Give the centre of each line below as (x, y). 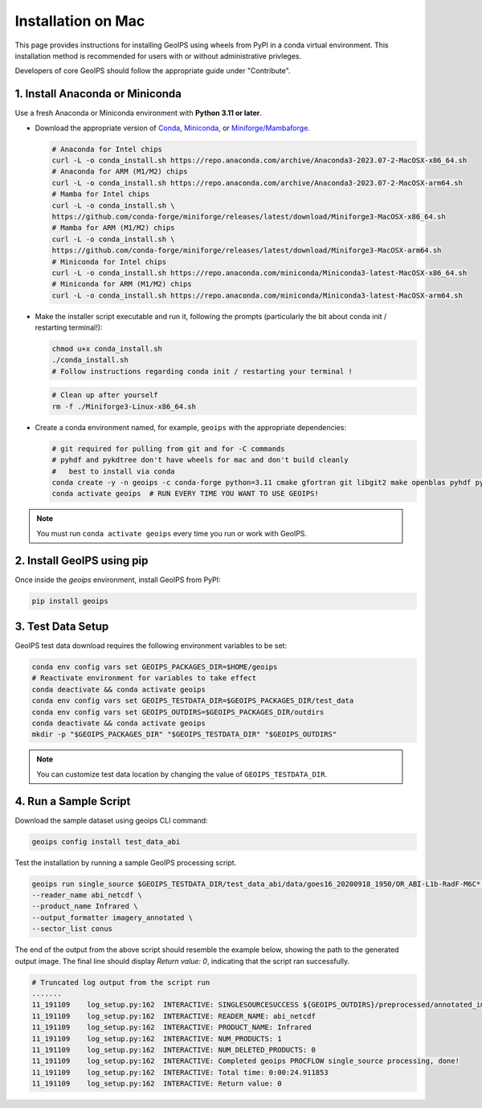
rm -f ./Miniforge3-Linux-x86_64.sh (124, 406)
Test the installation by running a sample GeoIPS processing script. (126, 862)
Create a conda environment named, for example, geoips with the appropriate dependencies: (191, 427)
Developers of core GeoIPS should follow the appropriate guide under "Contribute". (153, 71)
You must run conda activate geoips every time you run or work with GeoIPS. (172, 533)
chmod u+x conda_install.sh (107, 349)
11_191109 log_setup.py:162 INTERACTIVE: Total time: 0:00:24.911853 (180, 1072)
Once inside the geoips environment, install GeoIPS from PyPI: (118, 580)
